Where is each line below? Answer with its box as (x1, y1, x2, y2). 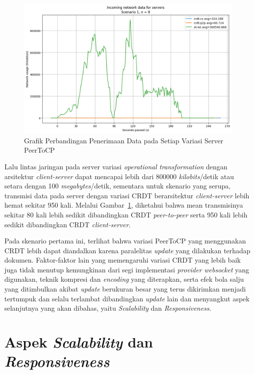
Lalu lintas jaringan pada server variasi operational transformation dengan (4, 161, 228, 171)
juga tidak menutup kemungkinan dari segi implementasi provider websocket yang (4, 264, 250, 274)
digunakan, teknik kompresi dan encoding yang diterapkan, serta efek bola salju (4, 274, 244, 284)
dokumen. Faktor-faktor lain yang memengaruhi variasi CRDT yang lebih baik (4, 255, 241, 265)
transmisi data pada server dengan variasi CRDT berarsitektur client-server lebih (4, 190, 250, 200)
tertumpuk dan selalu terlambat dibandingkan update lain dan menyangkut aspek (4, 293, 250, 303)
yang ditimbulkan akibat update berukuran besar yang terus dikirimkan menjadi (4, 284, 246, 294)
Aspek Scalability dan (4, 332, 153, 352)
